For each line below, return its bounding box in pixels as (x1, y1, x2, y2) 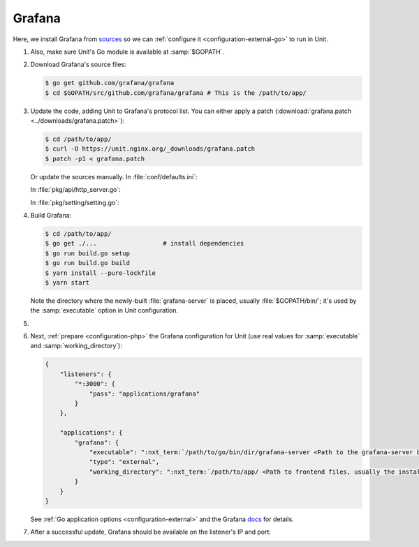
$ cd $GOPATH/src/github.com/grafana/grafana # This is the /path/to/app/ (45, 89, 307, 97)
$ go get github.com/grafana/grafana (45, 79, 175, 87)
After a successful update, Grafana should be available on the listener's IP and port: (30, 527, 272, 537)
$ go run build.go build (45, 259, 131, 267)
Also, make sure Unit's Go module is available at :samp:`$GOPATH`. (30, 47, 225, 56)
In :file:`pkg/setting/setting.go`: (30, 198, 119, 207)
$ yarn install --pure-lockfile (45, 269, 156, 277)
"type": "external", (89, 458, 160, 466)
